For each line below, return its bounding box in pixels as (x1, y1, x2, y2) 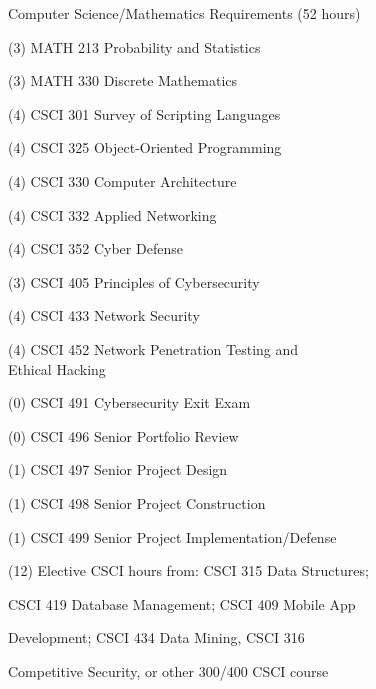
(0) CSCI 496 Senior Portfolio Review (8, 425, 239, 446)
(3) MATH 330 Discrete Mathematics (8, 70, 238, 91)
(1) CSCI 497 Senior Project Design (8, 459, 228, 480)
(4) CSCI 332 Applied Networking (8, 204, 217, 225)
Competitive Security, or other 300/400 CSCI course (8, 660, 329, 681)
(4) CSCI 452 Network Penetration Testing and (8, 338, 299, 359)
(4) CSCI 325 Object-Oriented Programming (8, 137, 282, 158)
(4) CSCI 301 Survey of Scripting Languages (8, 103, 281, 124)
